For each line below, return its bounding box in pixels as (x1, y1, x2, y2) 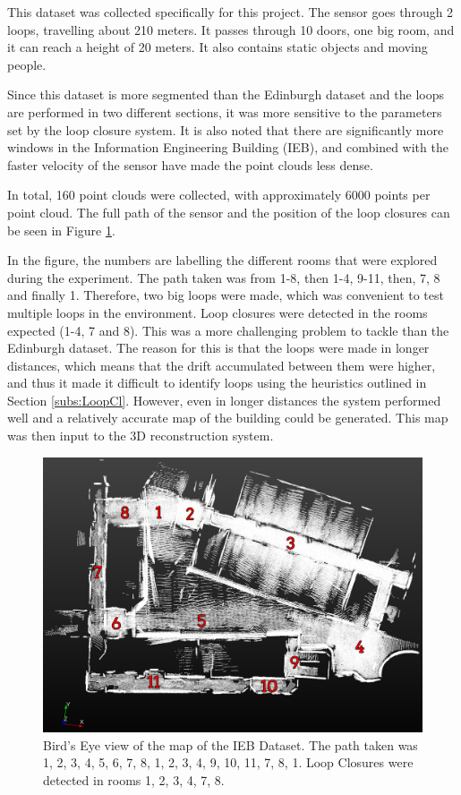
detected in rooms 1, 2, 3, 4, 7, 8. (43, 771, 225, 790)
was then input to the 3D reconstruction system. (7, 426, 274, 445)
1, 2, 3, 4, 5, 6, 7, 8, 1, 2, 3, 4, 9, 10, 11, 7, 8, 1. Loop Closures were (43, 753, 414, 772)
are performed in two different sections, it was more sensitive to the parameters (7, 102, 442, 121)
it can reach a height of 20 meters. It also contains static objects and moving (7, 38, 428, 56)
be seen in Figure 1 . (7, 220, 115, 239)
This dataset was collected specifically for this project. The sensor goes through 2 (7, 3, 454, 21)
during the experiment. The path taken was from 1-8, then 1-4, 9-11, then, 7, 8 (7, 268, 440, 286)
